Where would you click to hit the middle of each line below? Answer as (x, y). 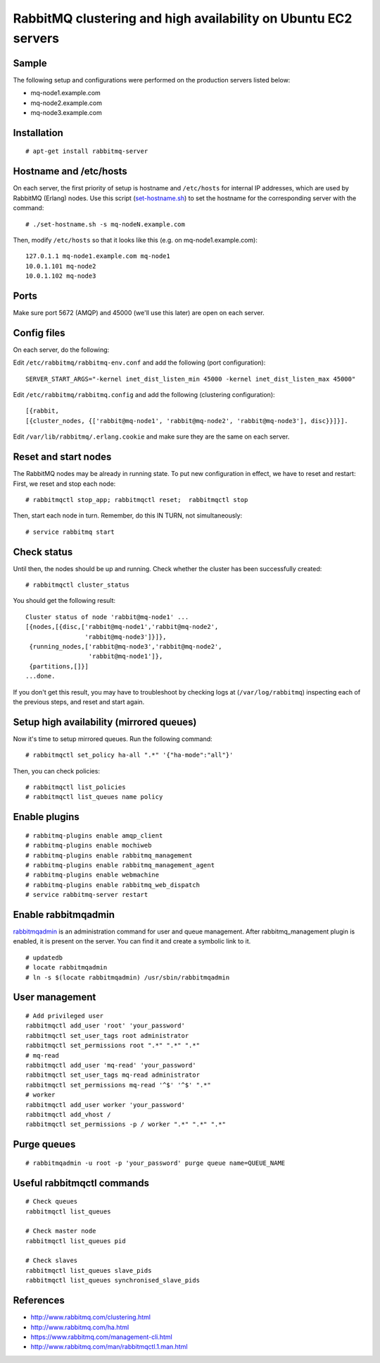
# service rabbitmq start (70, 532)
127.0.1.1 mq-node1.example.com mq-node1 (98, 256)
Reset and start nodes (62, 457)
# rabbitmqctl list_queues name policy (94, 797)
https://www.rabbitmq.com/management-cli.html (101, 1337)
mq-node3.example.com (66, 113)
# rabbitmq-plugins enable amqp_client (94, 835)
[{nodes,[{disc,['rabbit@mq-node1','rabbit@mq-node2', (122, 627)
